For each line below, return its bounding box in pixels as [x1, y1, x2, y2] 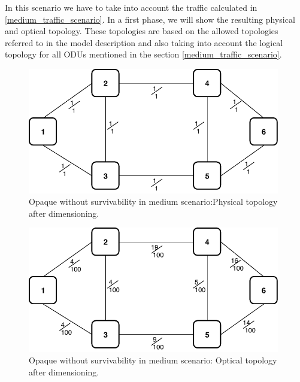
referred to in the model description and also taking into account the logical [5, 36, 283, 48]
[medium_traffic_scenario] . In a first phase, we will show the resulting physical [5, 13, 295, 25]
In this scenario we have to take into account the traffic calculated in [5, 1, 257, 13]
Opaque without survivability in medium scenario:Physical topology [29, 195, 278, 208]
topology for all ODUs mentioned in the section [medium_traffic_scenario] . [5, 48, 282, 60]
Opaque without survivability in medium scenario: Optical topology [29, 354, 277, 366]
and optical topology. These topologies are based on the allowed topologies [5, 25, 278, 37]
